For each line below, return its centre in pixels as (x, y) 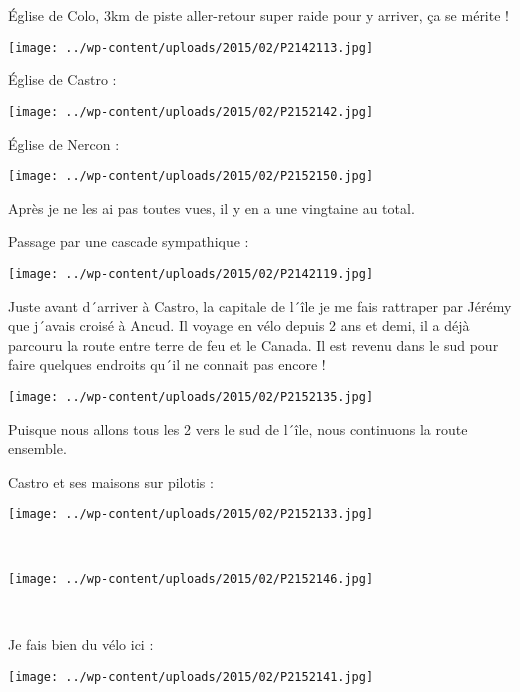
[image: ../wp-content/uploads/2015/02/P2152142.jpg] (191, 111)
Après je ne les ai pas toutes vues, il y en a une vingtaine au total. (211, 207)
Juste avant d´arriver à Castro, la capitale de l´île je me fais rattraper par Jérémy (260, 305)
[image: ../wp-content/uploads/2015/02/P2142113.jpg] (191, 47)
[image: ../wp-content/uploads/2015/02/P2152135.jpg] (191, 396)
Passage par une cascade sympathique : (128, 241)
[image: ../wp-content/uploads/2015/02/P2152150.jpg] (191, 176)
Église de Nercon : (64, 143)
